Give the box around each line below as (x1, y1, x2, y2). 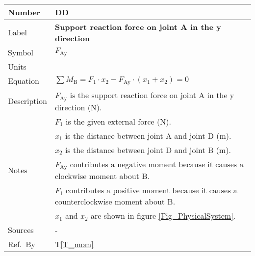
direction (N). (54, 101, 102, 113)
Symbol (8, 46, 34, 58)
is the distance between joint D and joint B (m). (65, 144, 231, 155)
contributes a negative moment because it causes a (70, 158, 244, 170)
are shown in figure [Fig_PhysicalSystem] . (91, 210, 236, 222)
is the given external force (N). (66, 115, 171, 127)
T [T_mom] (54, 238, 94, 250)
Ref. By (8, 238, 36, 250)
